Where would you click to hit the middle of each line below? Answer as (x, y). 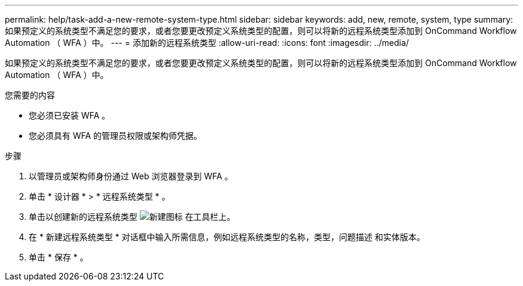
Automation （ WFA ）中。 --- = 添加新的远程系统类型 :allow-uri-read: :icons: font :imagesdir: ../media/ (207, 43)
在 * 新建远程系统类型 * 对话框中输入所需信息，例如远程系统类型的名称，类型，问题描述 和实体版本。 (227, 237)
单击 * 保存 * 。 (59, 257)
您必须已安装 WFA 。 (70, 115)
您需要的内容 (30, 95)
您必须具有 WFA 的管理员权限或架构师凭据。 (116, 136)
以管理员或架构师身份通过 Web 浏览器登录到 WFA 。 (131, 176)
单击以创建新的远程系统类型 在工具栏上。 (132, 217)
